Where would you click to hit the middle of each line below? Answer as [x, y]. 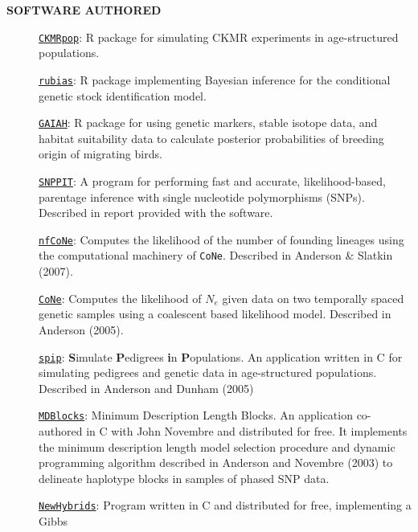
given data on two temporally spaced [313, 298]
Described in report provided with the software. [156, 213]
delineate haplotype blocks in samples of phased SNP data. [184, 478]
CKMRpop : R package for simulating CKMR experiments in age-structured [219, 37]
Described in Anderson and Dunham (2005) [146, 388]
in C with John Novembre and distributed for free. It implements [247, 431]
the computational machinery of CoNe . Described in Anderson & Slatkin [216, 255]
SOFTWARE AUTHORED [84, 10]
